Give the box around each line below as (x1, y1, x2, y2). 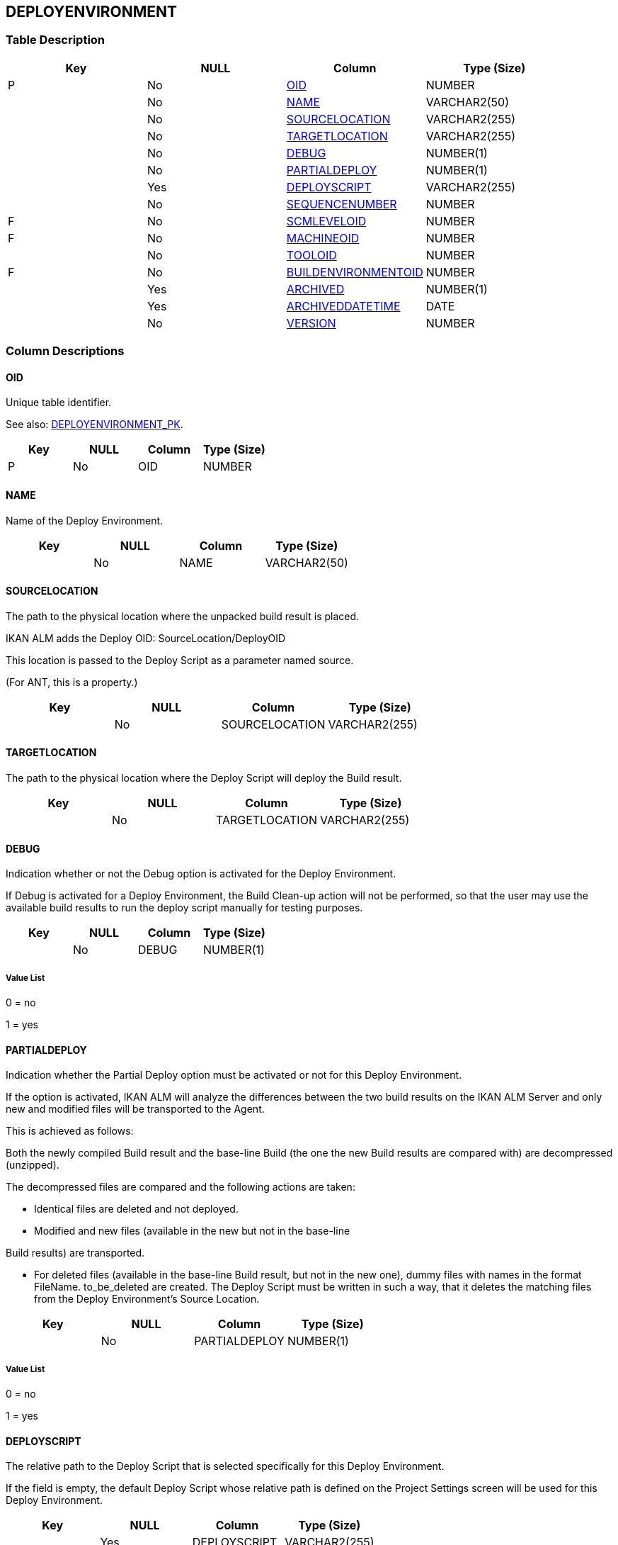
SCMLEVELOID (286, 213, 367, 228)
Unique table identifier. (6, 396, 112, 409)
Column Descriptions (6, 344, 125, 359)
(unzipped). (6, 1159, 59, 1172)
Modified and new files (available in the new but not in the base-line (34, 1225, 350, 1237)
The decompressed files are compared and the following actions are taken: (6, 1181, 355, 1193)
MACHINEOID (286, 230, 360, 245)
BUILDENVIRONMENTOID (286, 264, 423, 279)
